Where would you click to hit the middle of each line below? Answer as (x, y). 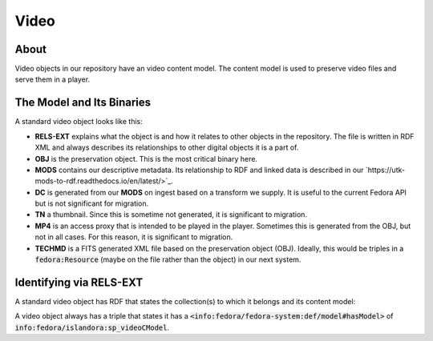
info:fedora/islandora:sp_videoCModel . (92, 327)
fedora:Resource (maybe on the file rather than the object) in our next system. (168, 259)
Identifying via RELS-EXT (79, 282)
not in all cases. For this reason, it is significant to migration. (134, 237)
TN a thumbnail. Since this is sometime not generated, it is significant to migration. (171, 215)
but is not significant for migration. (92, 203)
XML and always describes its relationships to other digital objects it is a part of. (167, 147)
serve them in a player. (53, 79)
